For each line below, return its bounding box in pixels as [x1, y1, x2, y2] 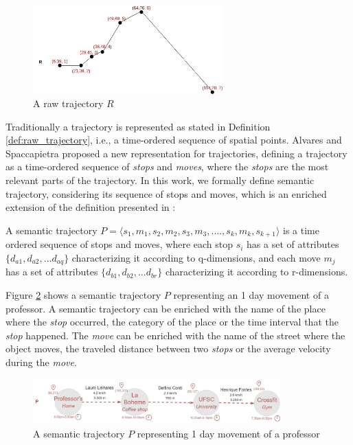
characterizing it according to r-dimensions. [165, 264, 348, 279]
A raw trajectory [33, 96, 104, 111]
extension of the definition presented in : [5, 200, 176, 214]
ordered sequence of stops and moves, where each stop [5, 237, 234, 251]
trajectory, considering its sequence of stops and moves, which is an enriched [5, 186, 327, 201]
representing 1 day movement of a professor [137, 426, 320, 440]
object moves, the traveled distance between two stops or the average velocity [5, 341, 331, 356]
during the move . [5, 354, 77, 369]
